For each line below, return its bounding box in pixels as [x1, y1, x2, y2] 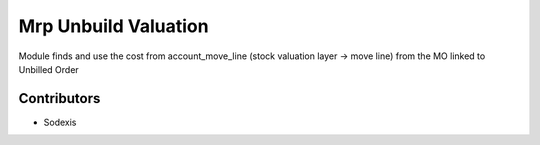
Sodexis [43, 116, 77, 128]
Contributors [18, 90, 101, 107]
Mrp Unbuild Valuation [18, 15, 209, 37]
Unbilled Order [18, 63, 79, 75]
